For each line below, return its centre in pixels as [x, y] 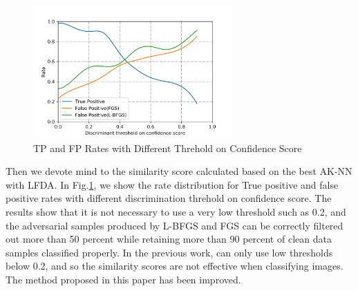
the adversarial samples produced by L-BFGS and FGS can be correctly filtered [175, 225]
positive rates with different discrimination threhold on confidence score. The [169, 198]
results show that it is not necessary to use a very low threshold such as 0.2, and [176, 211]
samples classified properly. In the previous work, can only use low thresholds [169, 252]
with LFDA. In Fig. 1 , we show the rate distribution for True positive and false [172, 184]
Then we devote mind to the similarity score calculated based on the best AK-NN [179, 171]
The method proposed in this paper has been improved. [123, 279]
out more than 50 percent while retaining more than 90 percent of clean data [169, 239]
